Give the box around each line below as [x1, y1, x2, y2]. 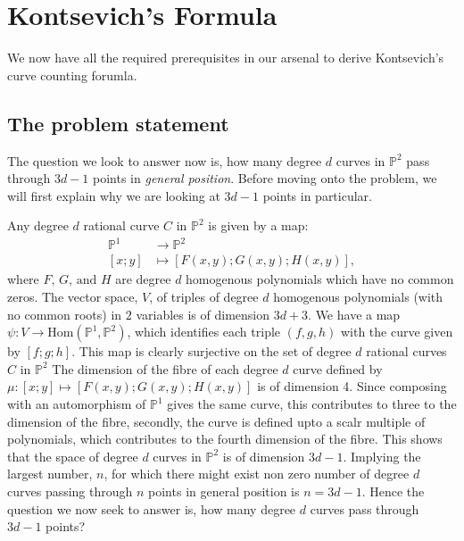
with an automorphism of [7, 395, 146, 413]
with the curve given [340, 322, 453, 341]
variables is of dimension [136, 304, 269, 323]
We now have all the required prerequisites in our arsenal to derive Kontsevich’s [7, 48, 444, 67]
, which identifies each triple [127, 322, 281, 341]
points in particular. [262, 186, 372, 204]
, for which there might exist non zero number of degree [104, 464, 410, 483]
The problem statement [7, 109, 229, 137]
